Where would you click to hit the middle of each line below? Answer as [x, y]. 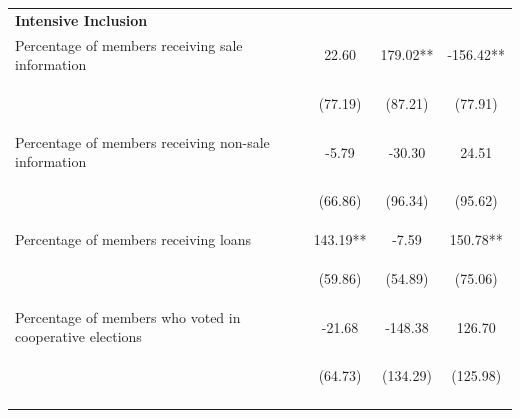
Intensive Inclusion [81, 19]
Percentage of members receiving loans [133, 239]
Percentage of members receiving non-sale [142, 141]
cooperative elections [78, 336]
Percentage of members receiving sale [129, 44]
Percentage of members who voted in [128, 316]
